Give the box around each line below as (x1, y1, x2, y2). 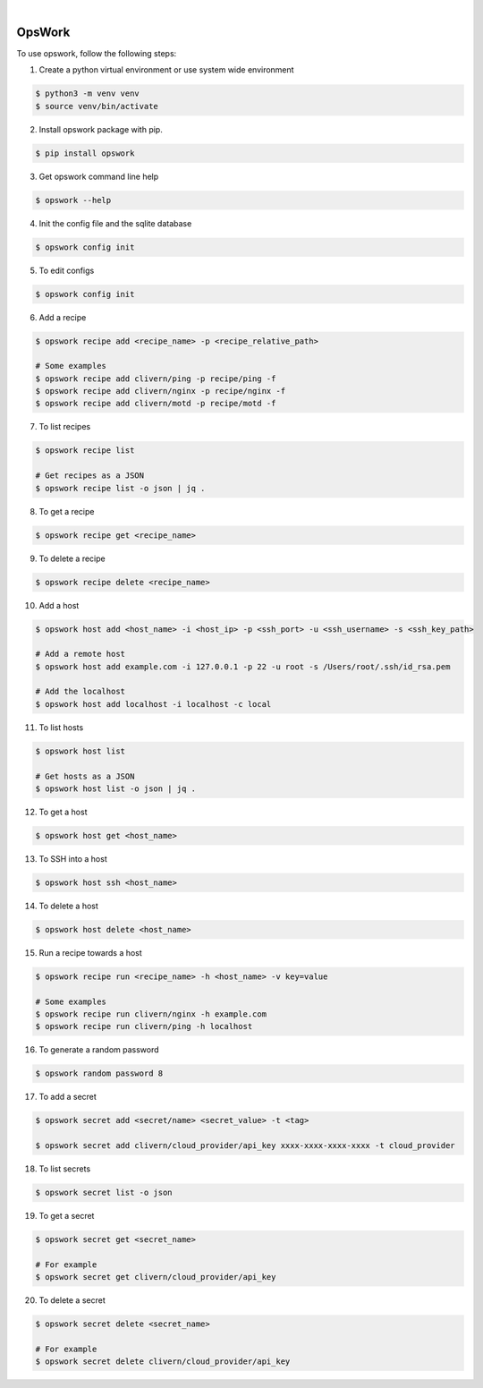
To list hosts (38, 721, 84, 733)
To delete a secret (38, 1295, 106, 1306)
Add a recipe (38, 311, 87, 322)
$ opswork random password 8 (35, 1069, 164, 1078)
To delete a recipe (38, 553, 106, 564)
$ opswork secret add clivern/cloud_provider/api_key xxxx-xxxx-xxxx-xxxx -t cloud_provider (35, 1141, 455, 1151)
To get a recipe (38, 506, 95, 516)
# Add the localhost (35, 686, 125, 697)
